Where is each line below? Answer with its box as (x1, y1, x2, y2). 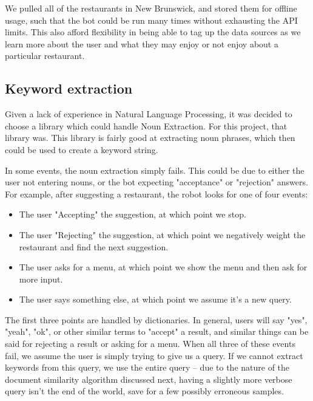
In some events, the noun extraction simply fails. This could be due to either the (5, 163, 305, 176)
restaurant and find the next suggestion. (19, 240, 169, 253)
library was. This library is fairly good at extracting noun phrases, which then (5, 131, 295, 144)
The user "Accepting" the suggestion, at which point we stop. (19, 208, 246, 221)
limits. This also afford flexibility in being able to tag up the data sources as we (5, 26, 301, 38)
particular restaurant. (5, 49, 85, 62)
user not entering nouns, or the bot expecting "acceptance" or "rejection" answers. (5, 176, 308, 188)
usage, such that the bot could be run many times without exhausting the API (5, 13, 298, 26)
